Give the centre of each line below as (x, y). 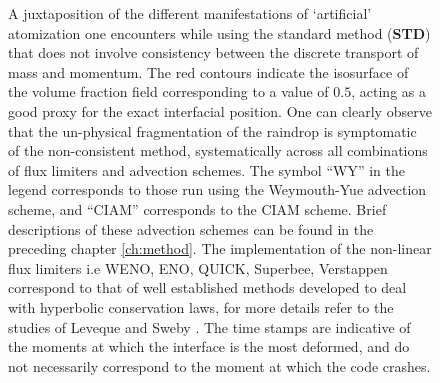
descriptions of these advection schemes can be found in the (191, 228)
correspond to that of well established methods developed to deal (207, 287)
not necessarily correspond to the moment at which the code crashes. (219, 365)
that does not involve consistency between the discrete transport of (213, 52)
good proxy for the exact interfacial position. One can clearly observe (220, 110)
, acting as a (388, 91)
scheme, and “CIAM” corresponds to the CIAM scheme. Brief (197, 208)
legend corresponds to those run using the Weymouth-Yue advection (217, 189)
